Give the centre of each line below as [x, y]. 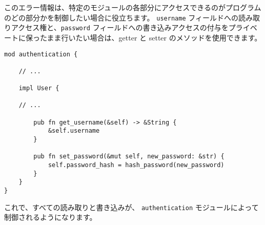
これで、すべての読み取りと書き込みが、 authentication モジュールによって [131, 207]
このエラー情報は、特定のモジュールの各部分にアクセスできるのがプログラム [133, 7]
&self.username [74, 131]
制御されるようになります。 [50, 217]
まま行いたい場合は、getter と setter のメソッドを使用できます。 [154, 37]
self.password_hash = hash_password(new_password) [136, 165]
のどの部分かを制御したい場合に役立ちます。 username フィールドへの [121, 17]
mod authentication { [41, 54]
